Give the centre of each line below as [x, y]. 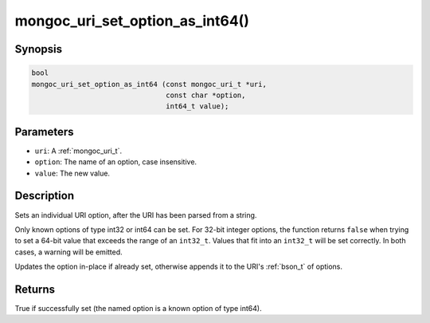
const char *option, [206, 95]
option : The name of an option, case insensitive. [116, 162]
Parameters [44, 132]
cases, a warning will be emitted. [68, 252]
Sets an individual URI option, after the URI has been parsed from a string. [136, 215]
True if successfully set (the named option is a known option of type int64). [138, 308]
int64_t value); [197, 106]
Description [45, 196]
